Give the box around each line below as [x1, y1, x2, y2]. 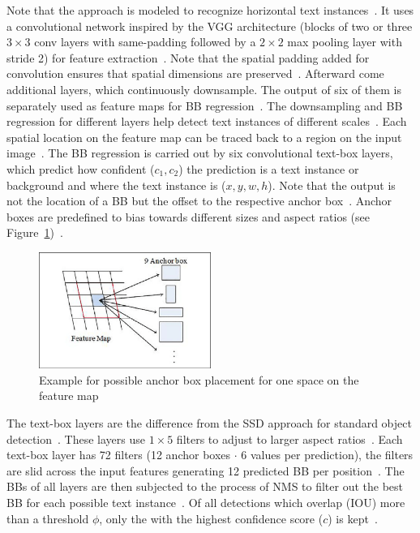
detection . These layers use [6, 430, 145, 447]
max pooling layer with [287, 33, 402, 50]
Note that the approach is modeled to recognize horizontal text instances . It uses [6, 2, 414, 18]
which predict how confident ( [6, 160, 155, 177]
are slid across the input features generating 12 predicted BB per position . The [6, 462, 405, 479]
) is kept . [328, 509, 378, 527]
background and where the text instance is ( [6, 176, 226, 193]
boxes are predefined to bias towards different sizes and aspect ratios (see [6, 208, 370, 225]
